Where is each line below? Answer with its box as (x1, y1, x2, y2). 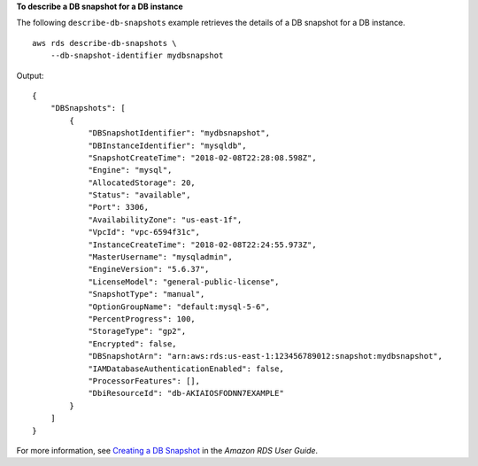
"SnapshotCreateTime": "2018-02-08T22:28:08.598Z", (88, 152, 318, 163)
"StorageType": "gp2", (88, 326, 187, 337)
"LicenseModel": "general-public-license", (88, 276, 280, 287)
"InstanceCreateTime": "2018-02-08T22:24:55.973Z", (88, 239, 318, 250)
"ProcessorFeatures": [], (88, 376, 201, 385)
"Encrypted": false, (88, 338, 177, 349)
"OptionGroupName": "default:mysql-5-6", (88, 301, 270, 312)
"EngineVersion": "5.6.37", (88, 264, 210, 275)
